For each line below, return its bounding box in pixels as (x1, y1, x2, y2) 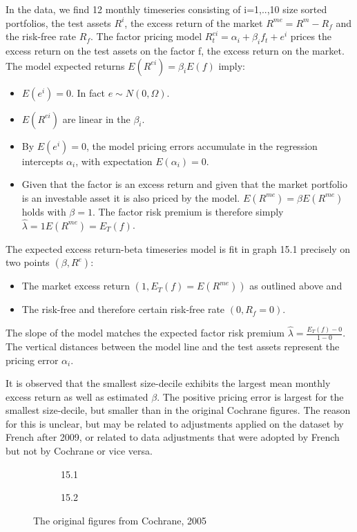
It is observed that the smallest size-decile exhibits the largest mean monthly (6, 376, 331, 390)
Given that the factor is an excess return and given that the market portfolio (21, 177, 347, 191)
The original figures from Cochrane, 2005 (33, 513, 207, 527)
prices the (290, 29, 332, 44)
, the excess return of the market (124, 15, 263, 30)
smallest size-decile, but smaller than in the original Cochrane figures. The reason (6, 403, 351, 417)
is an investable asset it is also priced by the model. (21, 190, 240, 205)
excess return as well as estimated (6, 389, 148, 403)
